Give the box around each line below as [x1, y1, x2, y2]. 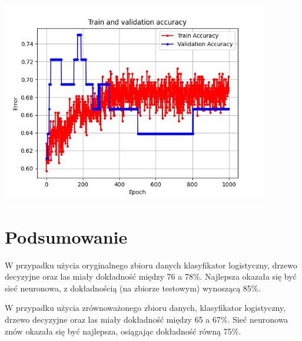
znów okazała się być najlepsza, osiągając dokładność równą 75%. [5, 324, 241, 337]
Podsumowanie [5, 224, 128, 248]
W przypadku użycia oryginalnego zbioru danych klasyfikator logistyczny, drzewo [5, 258, 298, 271]
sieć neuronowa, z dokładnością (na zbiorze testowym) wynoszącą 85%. [5, 281, 261, 294]
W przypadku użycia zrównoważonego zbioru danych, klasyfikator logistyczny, [5, 301, 286, 314]
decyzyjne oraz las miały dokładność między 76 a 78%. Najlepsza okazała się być [5, 270, 297, 283]
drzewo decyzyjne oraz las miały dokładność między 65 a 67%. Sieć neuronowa [5, 313, 288, 326]
